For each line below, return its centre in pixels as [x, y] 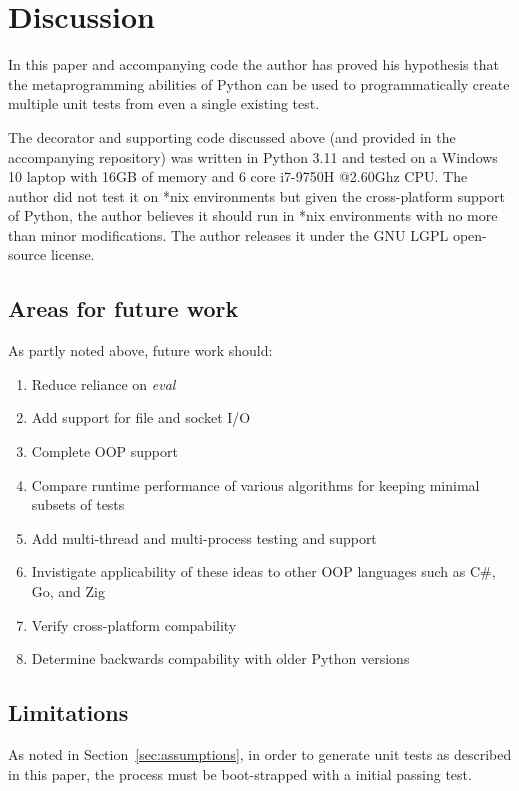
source [27, 254]
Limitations [68, 712]
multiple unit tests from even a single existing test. [164, 103]
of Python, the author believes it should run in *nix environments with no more [253, 215]
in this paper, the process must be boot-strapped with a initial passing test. [240, 773]
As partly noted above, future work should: [140, 350]
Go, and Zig [68, 591]
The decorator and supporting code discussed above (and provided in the [232, 136]
